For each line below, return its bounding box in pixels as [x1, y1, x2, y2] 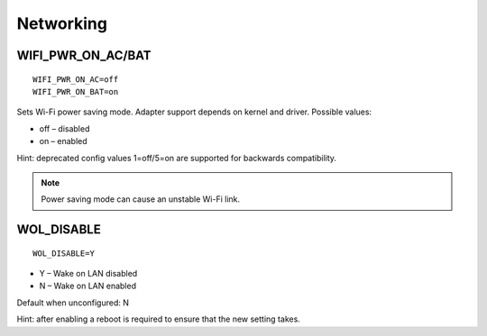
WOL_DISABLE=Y [32, 248, 95, 259]
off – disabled [39, 123, 90, 134]
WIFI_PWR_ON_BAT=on [32, 86, 119, 96]
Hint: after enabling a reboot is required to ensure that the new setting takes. [16, 313, 301, 324]
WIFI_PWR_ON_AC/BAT [16, 48, 152, 63]
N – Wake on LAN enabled [39, 280, 137, 292]
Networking [16, 14, 108, 33]
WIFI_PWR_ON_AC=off [32, 74, 119, 85]
